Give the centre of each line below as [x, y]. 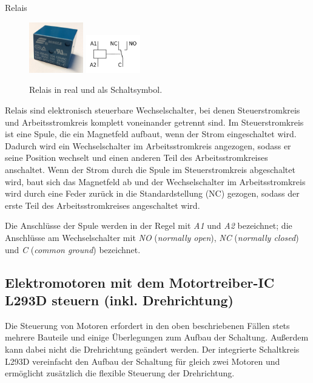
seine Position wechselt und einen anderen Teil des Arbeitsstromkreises [136, 158]
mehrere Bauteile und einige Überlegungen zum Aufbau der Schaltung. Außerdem [157, 337]
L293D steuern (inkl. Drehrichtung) [119, 300]
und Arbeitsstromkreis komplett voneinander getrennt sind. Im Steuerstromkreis [154, 122]
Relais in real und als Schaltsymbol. [96, 90]
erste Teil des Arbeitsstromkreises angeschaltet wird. [103, 205]
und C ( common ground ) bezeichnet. [73, 249]
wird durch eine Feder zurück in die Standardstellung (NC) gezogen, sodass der [152, 193]
